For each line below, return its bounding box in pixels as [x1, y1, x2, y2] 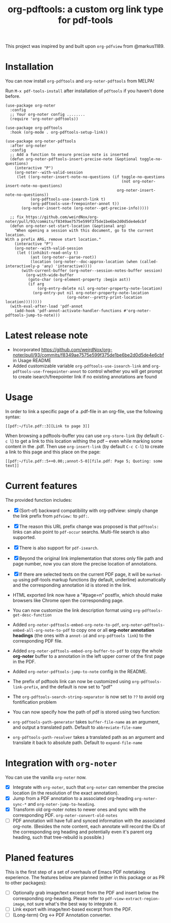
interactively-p [5, 264, 40, 269]
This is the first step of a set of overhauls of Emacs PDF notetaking [5, 869, 146, 875]
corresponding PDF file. [12, 637, 63, 644]
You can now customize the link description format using [12, 607, 132, 613]
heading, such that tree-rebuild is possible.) [12, 834, 104, 840]
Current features [5, 480, 77, 492]
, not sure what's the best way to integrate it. [24, 901, 118, 907]
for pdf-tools [58, 14, 113, 26]
